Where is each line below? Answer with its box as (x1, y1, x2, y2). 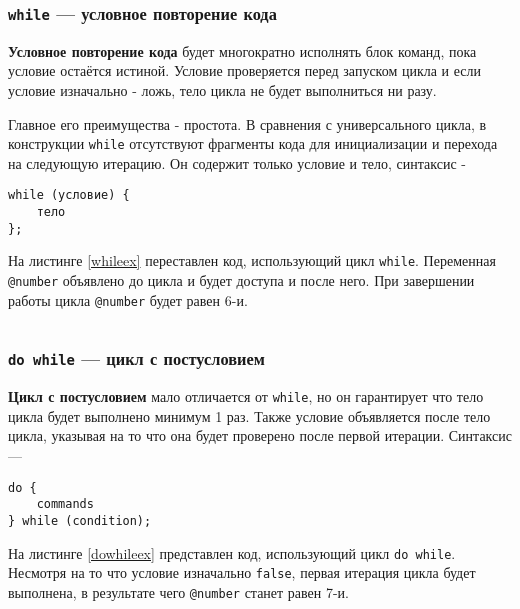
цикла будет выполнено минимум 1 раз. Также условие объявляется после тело (8, 405, 491, 426)
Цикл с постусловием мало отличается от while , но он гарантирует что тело (8, 386, 484, 407)
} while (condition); (8, 513, 152, 528)
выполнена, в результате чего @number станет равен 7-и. (8, 581, 349, 602)
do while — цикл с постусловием (8, 346, 265, 371)
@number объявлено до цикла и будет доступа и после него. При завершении (8, 270, 475, 291)
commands (36, 497, 94, 512)
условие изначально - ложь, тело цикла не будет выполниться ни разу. (8, 79, 437, 100)
